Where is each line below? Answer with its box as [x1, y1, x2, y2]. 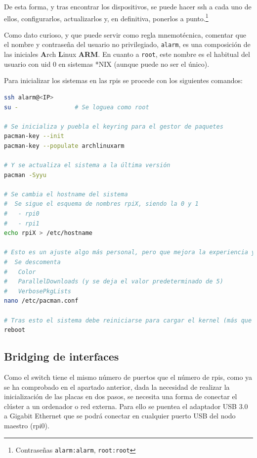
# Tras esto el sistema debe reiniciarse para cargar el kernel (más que [4, 317, 252, 324]
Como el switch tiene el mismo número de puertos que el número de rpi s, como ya [4, 371, 253, 382]
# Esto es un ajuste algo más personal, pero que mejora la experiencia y [4, 249, 256, 256]
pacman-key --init [4, 133, 64, 140]
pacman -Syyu [4, 171, 46, 179]
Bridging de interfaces [4, 349, 119, 364]
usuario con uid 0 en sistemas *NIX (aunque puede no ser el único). [4, 58, 210, 69]
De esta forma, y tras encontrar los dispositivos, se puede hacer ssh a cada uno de [4, 1, 252, 11]
